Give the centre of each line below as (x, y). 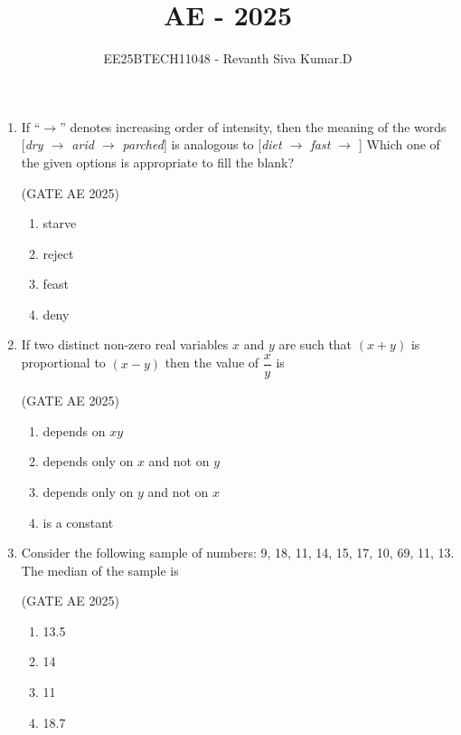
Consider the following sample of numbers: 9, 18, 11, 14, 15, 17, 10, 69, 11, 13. (238, 553)
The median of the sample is (100, 570)
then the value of (212, 363)
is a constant (78, 522)
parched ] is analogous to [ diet (202, 144)
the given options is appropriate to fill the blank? (158, 162)
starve (60, 223)
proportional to (63, 363)
